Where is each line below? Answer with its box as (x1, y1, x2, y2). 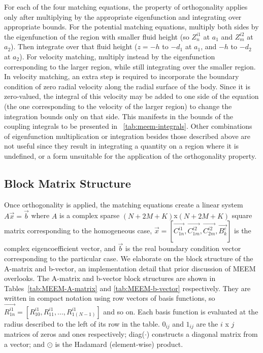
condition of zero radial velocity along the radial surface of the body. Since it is (4, 81, 250, 91)
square (232, 210, 252, 221)
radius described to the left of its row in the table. (4, 318, 160, 329)
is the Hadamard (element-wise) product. (55, 338, 183, 349)
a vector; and (4, 338, 45, 349)
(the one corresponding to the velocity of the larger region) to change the (4, 100, 232, 111)
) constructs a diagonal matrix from (146, 329, 258, 339)
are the (196, 318, 218, 329)
